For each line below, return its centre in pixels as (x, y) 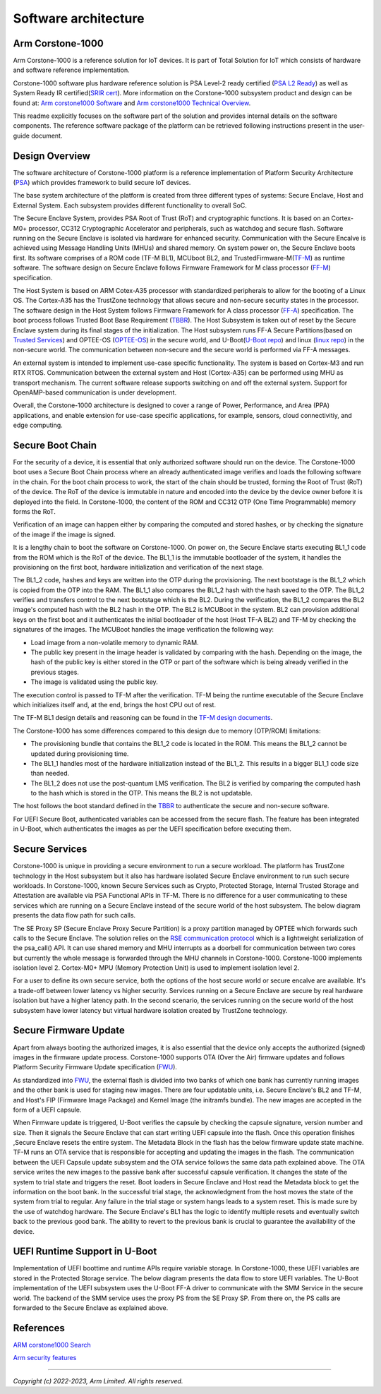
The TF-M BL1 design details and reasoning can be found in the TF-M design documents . (143, 718)
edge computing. (38, 425)
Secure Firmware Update (69, 1031)
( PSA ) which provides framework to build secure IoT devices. (102, 183)
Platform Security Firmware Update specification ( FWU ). (95, 1067)
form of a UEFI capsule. (47, 1110)
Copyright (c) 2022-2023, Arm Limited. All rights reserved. (98, 1381)
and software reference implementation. (71, 70)
